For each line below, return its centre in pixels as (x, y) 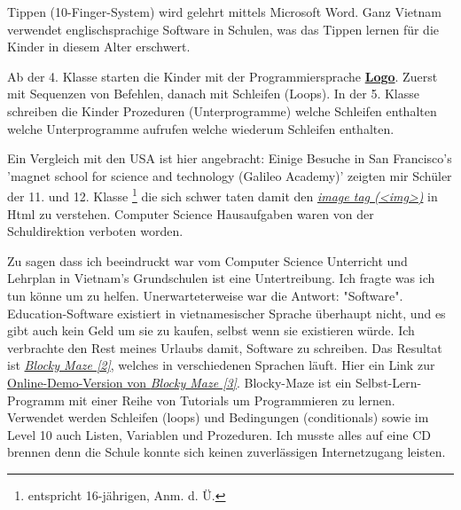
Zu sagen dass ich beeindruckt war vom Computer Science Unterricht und (207, 260)
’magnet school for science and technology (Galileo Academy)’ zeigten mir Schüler (230, 175)
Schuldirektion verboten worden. (95, 231)
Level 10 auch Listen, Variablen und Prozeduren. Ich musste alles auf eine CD (219, 434)
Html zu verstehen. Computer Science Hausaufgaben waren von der (191, 213)
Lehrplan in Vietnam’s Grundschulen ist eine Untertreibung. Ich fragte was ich (221, 278)
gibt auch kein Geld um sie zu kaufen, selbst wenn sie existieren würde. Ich (211, 330)
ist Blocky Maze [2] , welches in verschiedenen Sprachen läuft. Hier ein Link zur (221, 365)
